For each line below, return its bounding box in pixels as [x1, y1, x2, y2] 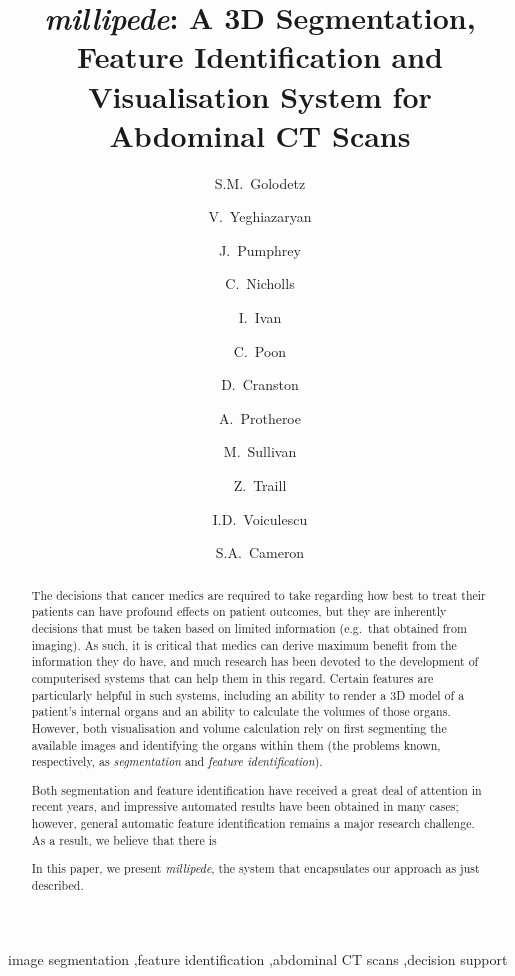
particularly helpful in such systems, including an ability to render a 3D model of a [31, 686, 465, 703]
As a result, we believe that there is [31, 831, 217, 848]
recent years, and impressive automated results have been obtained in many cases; [31, 798, 459, 815]
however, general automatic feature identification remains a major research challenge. [31, 815, 475, 832]
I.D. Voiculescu [212, 508, 308, 529]
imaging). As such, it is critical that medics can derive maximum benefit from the [31, 636, 457, 653]
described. [31, 876, 84, 893]
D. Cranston [221, 374, 299, 395]
